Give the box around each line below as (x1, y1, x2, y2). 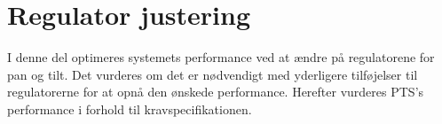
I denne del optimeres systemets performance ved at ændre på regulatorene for (7, 48, 435, 66)
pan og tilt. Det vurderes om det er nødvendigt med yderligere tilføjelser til (7, 65, 418, 83)
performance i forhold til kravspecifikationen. (7, 99, 252, 118)
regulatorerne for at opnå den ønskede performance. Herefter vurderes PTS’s (7, 82, 424, 101)
